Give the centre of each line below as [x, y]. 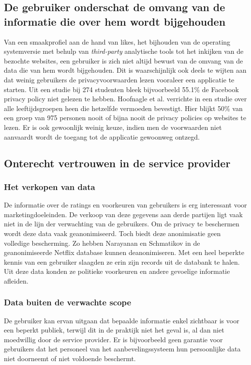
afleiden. [16, 280]
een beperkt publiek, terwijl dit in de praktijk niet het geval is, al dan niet [114, 330]
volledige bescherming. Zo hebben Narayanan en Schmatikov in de [102, 243]
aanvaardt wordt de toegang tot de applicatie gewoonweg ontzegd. [102, 136]
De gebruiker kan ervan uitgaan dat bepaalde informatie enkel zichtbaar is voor [122, 320]
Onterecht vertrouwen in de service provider [117, 163]
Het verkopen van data [50, 186]
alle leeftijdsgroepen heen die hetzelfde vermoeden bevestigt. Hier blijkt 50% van [123, 108]
